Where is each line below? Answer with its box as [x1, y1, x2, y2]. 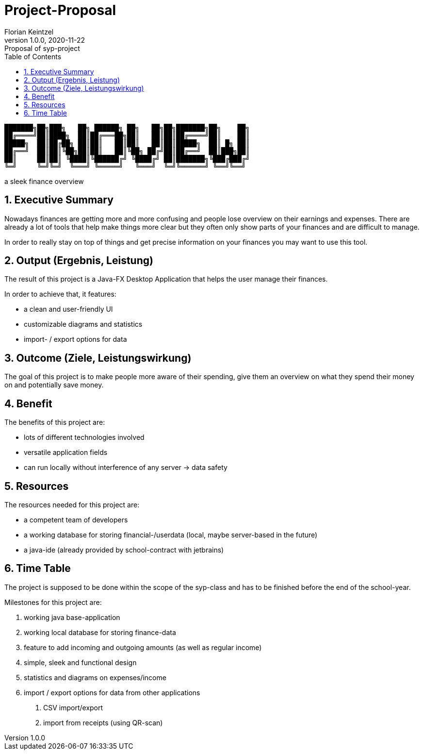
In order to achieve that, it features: [4, 290, 116, 299]
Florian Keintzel [4, 27, 54, 36]
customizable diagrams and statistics [24, 320, 143, 329]
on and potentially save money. [4, 381, 104, 389]
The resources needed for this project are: [4, 500, 140, 509]
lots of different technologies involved [24, 433, 145, 442]
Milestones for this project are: [4, 598, 102, 606]
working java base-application [24, 613, 120, 621]
